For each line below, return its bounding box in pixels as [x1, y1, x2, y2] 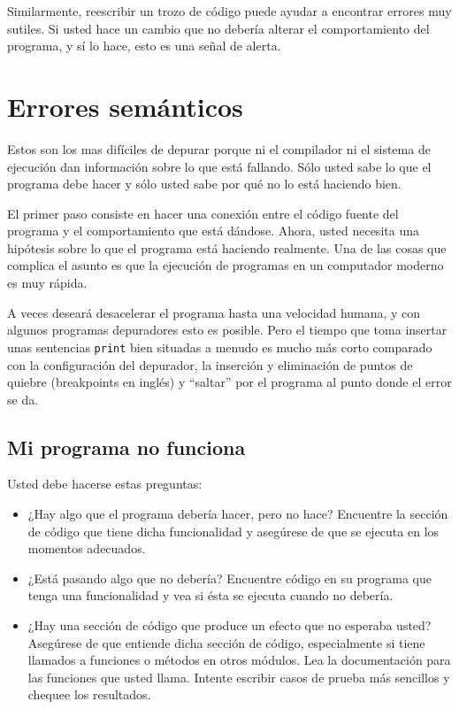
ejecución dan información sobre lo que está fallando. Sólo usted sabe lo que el [7, 157, 432, 175]
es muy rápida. [7, 274, 88, 292]
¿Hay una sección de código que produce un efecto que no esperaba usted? [27, 616, 432, 635]
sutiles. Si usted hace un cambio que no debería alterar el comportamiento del [7, 19, 430, 37]
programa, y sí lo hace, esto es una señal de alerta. [7, 36, 281, 55]
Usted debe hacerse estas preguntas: [7, 474, 203, 493]
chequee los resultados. [27, 685, 151, 704]
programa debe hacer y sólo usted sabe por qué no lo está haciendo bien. [7, 174, 402, 193]
